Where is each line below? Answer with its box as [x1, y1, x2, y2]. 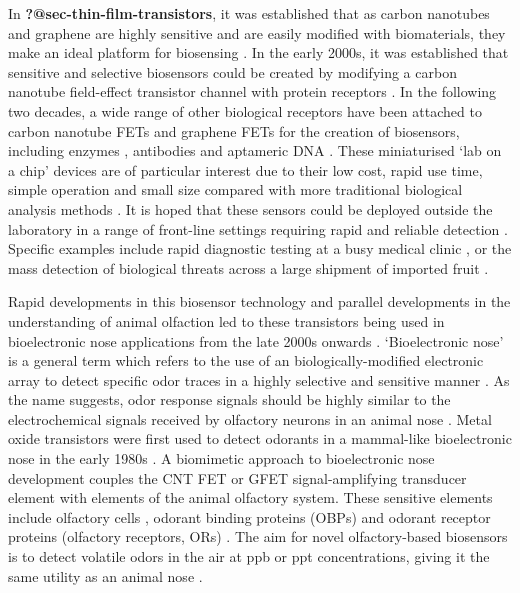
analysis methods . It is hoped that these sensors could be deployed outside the [8, 198, 493, 219]
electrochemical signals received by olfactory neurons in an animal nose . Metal [8, 408, 492, 429]
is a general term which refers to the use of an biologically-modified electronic [8, 350, 484, 371]
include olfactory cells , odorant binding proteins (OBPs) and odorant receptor [8, 506, 491, 527]
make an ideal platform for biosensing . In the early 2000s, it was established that [8, 42, 509, 63]
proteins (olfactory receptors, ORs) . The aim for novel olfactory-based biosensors [8, 526, 508, 547]
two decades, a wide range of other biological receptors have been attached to [8, 100, 482, 121]
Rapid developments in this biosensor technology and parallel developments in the [8, 291, 511, 312]
